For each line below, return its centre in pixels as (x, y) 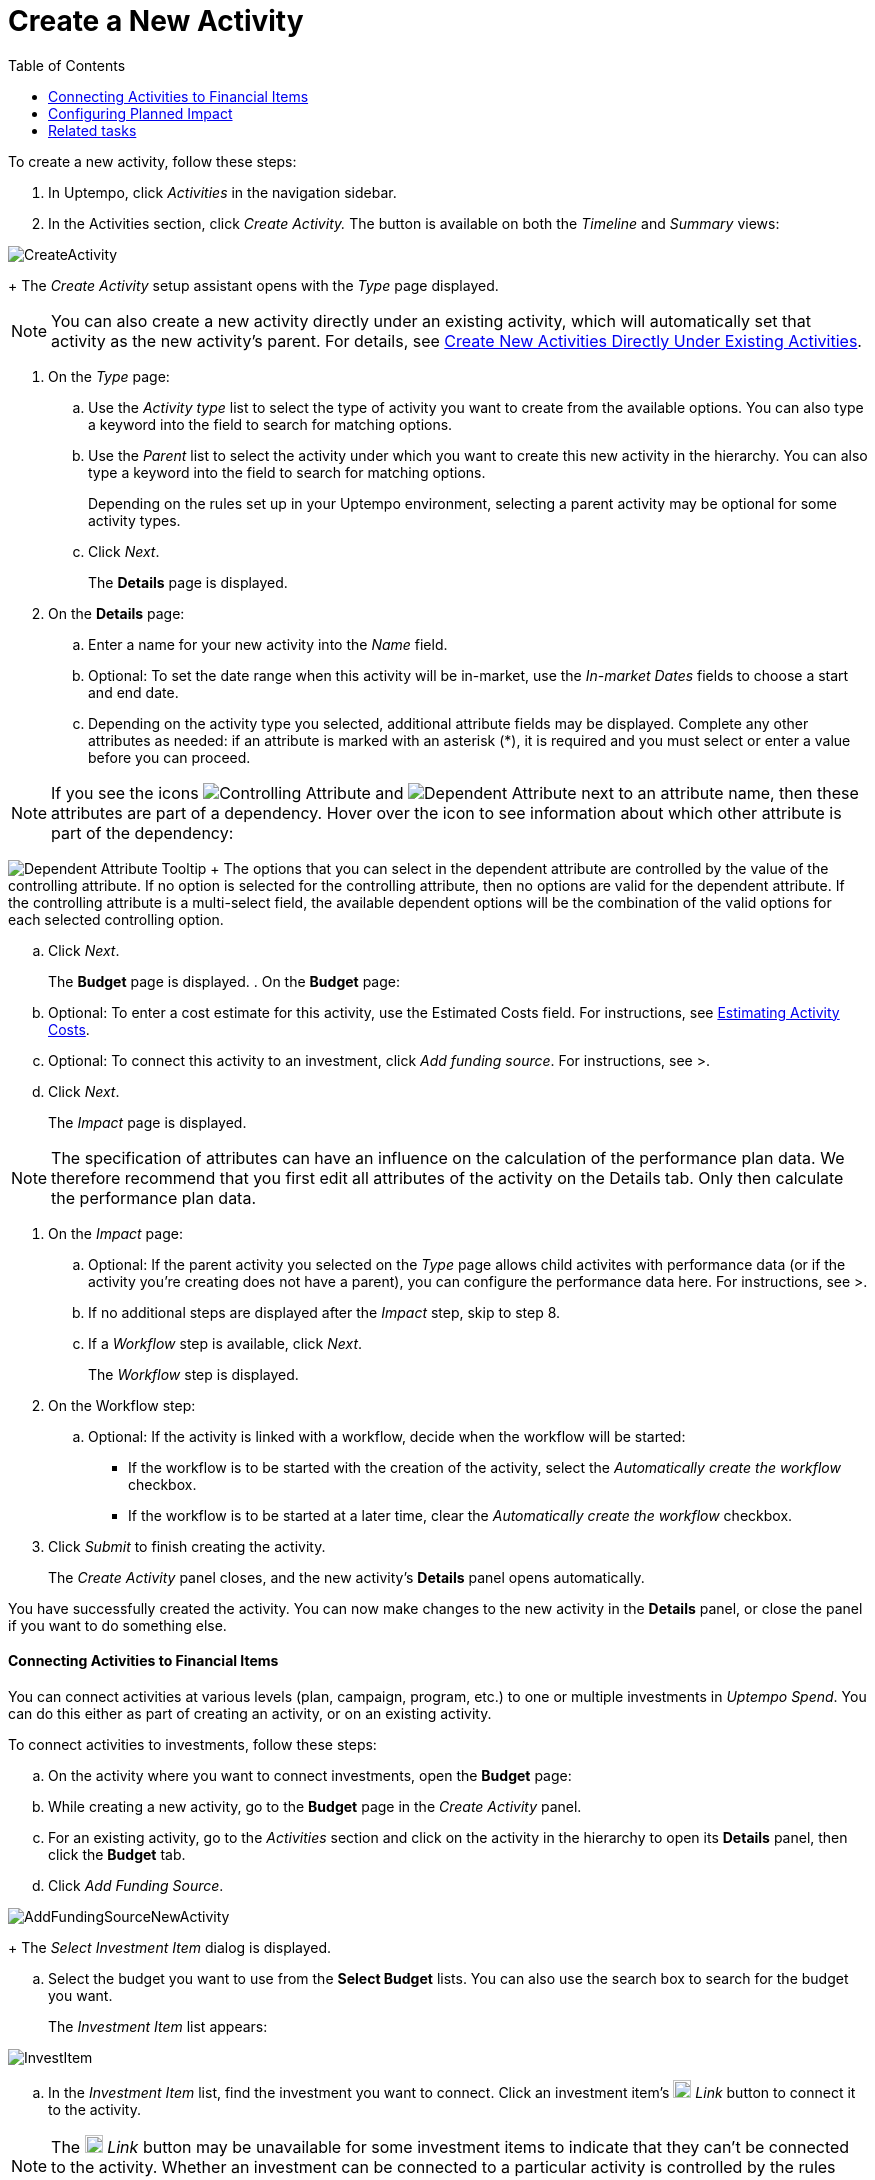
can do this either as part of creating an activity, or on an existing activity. (250, 1713)
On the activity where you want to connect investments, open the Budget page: (310, 1775)
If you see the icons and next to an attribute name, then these (455, 792)
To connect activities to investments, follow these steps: (192, 1744)
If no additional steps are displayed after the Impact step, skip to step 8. (324, 1312)
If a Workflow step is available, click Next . (225, 1343)
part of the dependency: (142, 832)
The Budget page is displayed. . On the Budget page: (224, 981)
